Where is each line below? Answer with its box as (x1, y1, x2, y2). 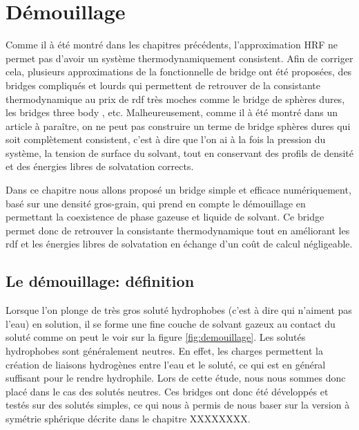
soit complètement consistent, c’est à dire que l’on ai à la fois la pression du (6, 132, 326, 147)
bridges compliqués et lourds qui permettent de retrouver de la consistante (6, 77, 320, 92)
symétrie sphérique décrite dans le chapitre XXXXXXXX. (6, 411, 251, 425)
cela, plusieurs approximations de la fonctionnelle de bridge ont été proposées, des (6, 64, 352, 79)
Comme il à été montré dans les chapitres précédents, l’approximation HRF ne (6, 37, 338, 52)
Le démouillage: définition (6, 270, 195, 292)
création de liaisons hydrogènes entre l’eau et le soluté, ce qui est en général (6, 357, 326, 371)
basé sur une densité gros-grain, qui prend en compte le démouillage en (6, 196, 306, 210)
